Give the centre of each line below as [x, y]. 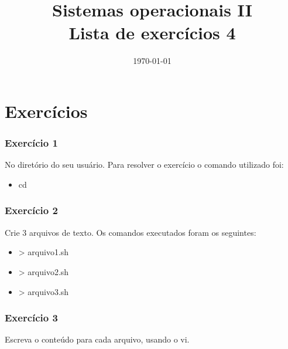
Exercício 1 [31, 143]
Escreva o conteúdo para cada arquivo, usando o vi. [97, 339]
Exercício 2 [31, 210]
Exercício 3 [31, 318]
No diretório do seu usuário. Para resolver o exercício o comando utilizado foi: [144, 165]
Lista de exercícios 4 [152, 33]
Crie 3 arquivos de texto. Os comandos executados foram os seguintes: [131, 232]
